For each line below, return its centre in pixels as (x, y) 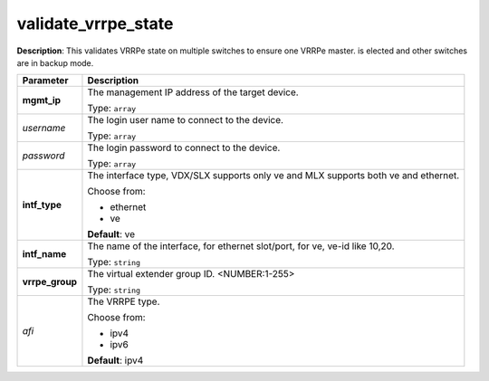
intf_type (42, 205)
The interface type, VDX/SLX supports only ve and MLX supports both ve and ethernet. (273, 176)
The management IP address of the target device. (193, 92)
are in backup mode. (55, 62)
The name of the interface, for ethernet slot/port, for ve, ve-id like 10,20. (241, 246)
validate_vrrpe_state (95, 24)
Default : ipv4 (115, 360)
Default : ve (111, 234)
